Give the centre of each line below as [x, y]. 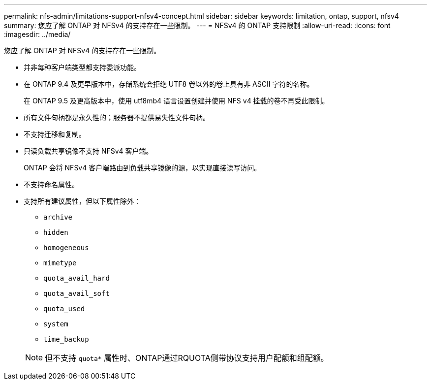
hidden [56, 232]
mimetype [60, 263]
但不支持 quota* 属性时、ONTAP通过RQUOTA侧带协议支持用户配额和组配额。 [187, 358]
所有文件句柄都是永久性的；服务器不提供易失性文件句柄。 [117, 117]
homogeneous [66, 248]
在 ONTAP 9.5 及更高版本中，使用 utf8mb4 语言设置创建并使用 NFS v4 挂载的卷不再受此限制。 [176, 101]
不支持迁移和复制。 [55, 134]
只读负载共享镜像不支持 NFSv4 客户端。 [88, 151]
